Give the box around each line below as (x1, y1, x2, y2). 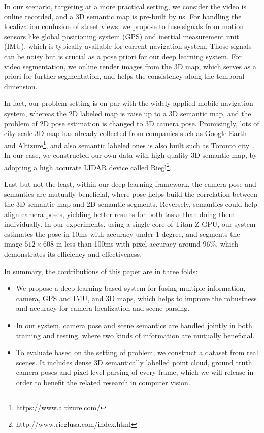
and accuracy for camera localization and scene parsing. (16, 303, 190, 313)
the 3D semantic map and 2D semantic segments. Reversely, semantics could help (4, 199, 257, 209)
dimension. (4, 80, 38, 91)
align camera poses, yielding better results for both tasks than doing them (4, 208, 235, 219)
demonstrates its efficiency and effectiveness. (4, 248, 142, 259)
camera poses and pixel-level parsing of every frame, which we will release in (16, 367, 254, 377)
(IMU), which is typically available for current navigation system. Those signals (4, 41, 252, 51)
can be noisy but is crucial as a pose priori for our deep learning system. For (4, 50, 242, 61)
